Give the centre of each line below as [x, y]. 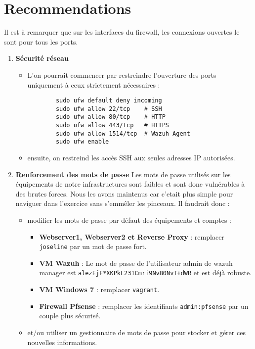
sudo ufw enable [82, 142]
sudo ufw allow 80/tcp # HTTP [110, 117]
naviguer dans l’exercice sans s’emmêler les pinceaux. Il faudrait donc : [123, 203]
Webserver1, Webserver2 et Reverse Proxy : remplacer [132, 236]
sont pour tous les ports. [41, 41]
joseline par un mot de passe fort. [93, 246]
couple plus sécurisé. [70, 316]
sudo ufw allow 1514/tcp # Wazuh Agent [123, 133]
